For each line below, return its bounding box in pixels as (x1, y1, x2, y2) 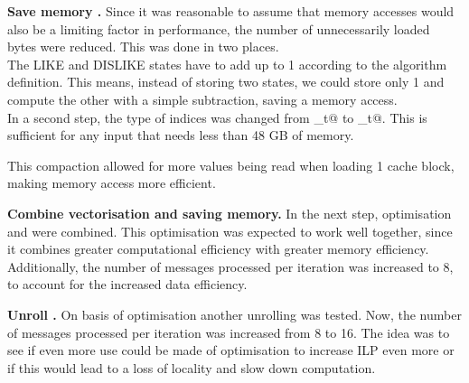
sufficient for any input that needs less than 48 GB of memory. (7, 126, 354, 145)
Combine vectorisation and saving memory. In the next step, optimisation (7, 203, 452, 222)
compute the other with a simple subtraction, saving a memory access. (7, 89, 398, 108)
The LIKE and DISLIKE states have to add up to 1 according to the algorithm (7, 54, 447, 73)
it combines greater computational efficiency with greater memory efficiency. (7, 239, 429, 258)
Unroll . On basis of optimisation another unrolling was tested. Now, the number (7, 304, 462, 323)
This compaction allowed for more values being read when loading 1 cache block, (7, 155, 455, 174)
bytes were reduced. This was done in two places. (7, 37, 279, 56)
